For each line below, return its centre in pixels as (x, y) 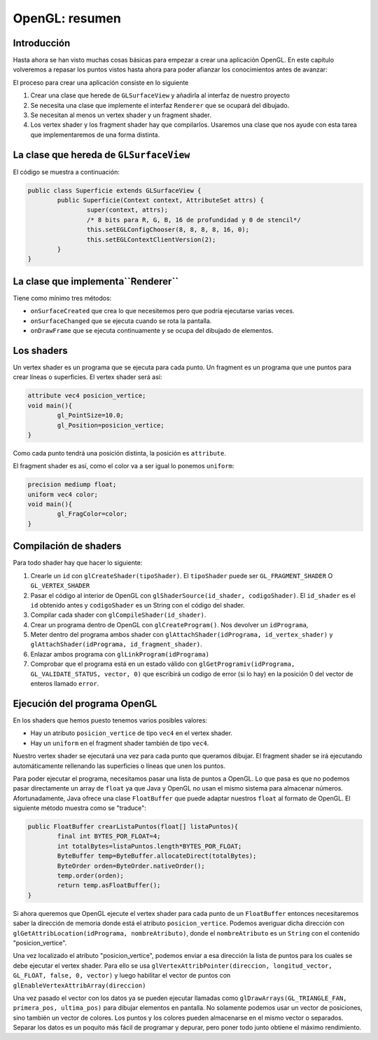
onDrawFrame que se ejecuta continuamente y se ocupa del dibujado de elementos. (152, 331)
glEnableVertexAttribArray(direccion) (79, 985)
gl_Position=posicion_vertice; (111, 425)
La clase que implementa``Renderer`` (96, 281)
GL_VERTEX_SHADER (60, 586)
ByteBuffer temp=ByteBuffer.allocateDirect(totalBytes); (157, 856)
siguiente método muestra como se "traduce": (79, 808)
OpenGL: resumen (67, 18)
